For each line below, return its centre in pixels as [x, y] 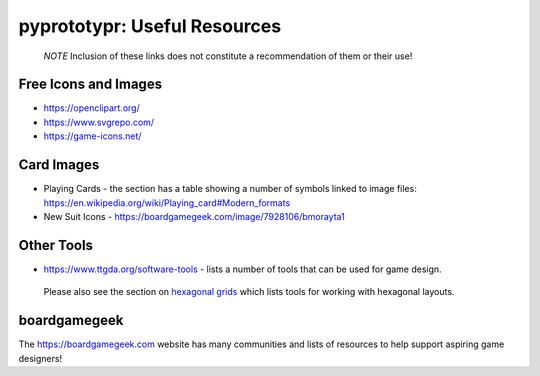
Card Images [59, 165]
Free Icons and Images [90, 84]
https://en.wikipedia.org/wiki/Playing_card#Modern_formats [167, 202]
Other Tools [56, 245]
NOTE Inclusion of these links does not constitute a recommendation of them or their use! [228, 56]
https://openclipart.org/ [91, 108]
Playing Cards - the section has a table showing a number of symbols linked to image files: [230, 189]
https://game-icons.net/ [92, 136]
